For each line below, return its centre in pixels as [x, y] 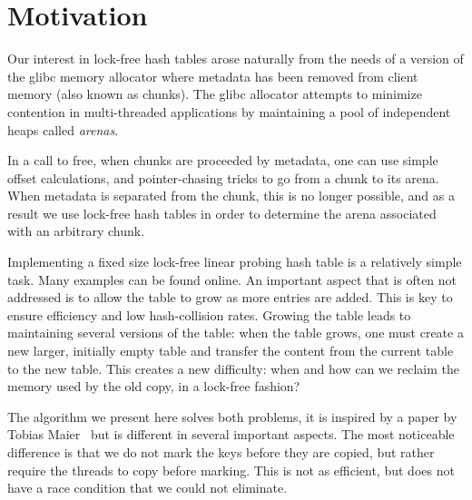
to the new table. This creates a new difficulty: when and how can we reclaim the [233, 368]
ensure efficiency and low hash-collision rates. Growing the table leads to [209, 314]
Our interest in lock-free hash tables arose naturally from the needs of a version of [236, 59]
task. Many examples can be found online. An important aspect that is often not [232, 279]
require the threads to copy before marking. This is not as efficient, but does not [231, 470]
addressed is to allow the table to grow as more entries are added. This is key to [230, 297]
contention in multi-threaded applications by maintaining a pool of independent [229, 111]
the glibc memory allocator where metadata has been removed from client [213, 76]
